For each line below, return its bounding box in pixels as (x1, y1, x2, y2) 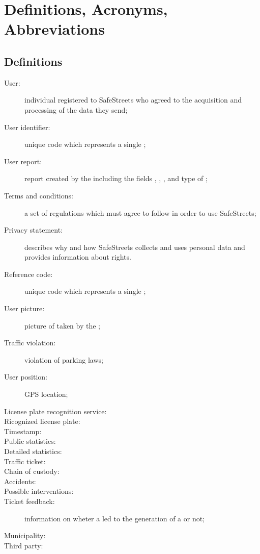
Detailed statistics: (4, 446, 62, 457)
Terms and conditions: (4, 190, 73, 200)
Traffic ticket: (4, 456, 46, 466)
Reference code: (4, 268, 53, 279)
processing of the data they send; (24, 104, 128, 115)
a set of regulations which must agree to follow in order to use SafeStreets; (24, 207, 256, 218)
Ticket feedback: (4, 495, 55, 506)
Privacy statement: (4, 224, 63, 235)
